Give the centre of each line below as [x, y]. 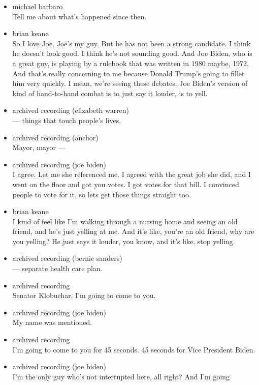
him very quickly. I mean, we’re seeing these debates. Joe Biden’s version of [130, 83]
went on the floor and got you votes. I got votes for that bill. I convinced [126, 184]
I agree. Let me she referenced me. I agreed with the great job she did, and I [132, 174]
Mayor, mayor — [39, 147]
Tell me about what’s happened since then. [79, 16]
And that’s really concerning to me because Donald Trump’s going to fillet [128, 73]
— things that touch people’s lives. [67, 120]
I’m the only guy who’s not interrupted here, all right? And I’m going [121, 376]
